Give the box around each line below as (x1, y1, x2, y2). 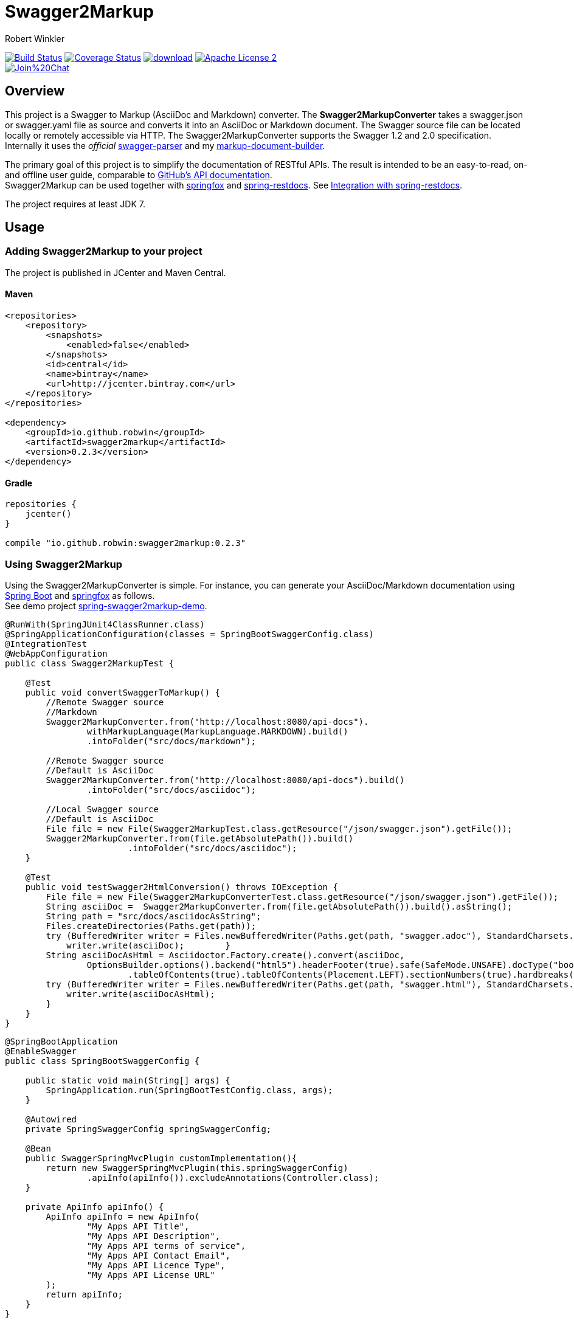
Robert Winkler (5, 33, 64, 44)
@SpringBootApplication (5, 1037, 118, 1046)
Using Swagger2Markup (5, 558, 123, 570)
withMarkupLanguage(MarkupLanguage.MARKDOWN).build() (86, 727, 348, 736)
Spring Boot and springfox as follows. (5, 590, 155, 601)
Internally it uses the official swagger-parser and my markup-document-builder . (5, 140, 325, 151)
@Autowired (25, 1114, 77, 1124)
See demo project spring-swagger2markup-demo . (5, 601, 207, 611)
